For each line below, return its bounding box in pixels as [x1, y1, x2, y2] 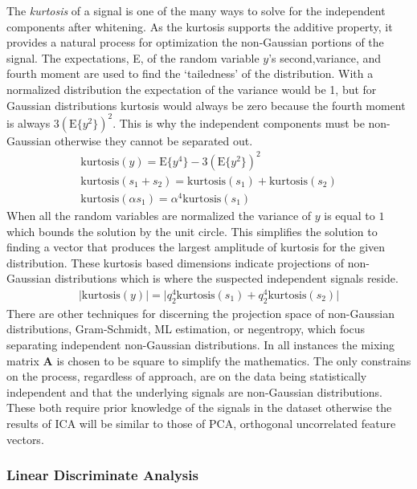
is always [6, 114, 51, 131]
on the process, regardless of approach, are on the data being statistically [6, 368, 367, 385]
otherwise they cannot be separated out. [55, 132, 253, 149]
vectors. [6, 430, 44, 447]
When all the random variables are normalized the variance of [6, 206, 312, 223]
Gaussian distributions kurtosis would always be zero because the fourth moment [6, 96, 406, 113]
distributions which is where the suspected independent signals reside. [55, 270, 399, 287]
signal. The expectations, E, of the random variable [6, 49, 260, 66]
